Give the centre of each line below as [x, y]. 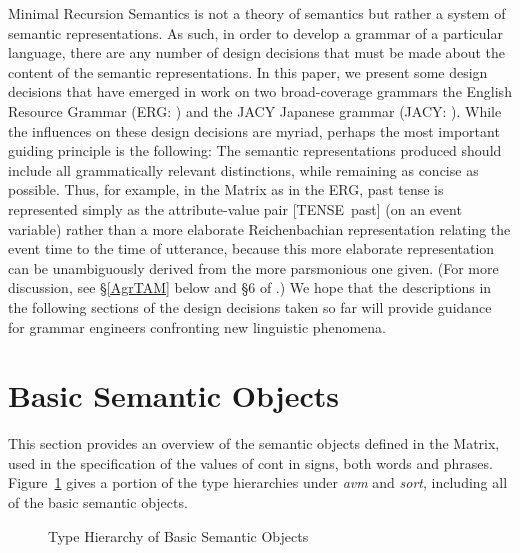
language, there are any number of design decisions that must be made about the [257, 52]
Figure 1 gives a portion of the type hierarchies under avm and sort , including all [258, 482]
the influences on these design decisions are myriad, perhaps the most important [254, 130]
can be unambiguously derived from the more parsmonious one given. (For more [253, 267]
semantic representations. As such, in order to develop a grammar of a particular [255, 32]
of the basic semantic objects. [98, 502]
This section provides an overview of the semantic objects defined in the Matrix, [254, 443]
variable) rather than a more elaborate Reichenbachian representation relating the [259, 228]
